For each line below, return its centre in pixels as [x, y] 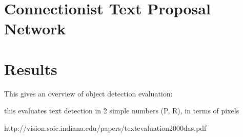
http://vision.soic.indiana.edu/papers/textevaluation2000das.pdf [105, 128]
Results [31, 68]
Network [35, 28]
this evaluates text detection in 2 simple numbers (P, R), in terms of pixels [122, 111]
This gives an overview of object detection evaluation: [88, 93]
